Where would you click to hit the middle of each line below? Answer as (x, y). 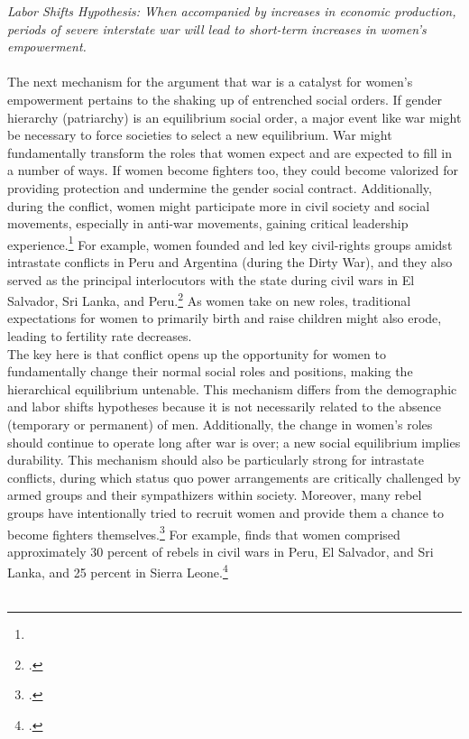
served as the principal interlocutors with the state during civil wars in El (211, 279)
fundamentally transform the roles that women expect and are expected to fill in (230, 152)
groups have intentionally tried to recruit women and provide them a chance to (226, 512)
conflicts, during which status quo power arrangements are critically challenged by (234, 477)
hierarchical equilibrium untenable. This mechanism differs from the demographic (232, 388)
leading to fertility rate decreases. (100, 336)
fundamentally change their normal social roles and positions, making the (210, 371)
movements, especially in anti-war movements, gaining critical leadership (208, 223)
